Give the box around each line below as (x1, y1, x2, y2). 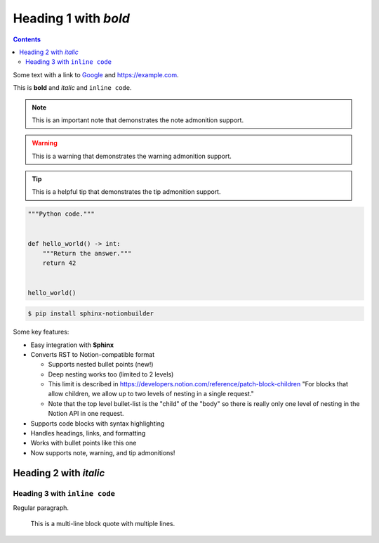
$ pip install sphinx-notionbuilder (27, 310, 154, 318)
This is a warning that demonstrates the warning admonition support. (32, 152, 232, 160)
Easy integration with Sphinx (30, 341, 114, 349)
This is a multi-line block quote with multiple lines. (30, 520, 175, 528)
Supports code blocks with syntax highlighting (30, 419, 165, 428)
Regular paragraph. (13, 503, 69, 512)
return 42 (42, 259, 77, 267)
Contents (13, 35, 41, 44)
